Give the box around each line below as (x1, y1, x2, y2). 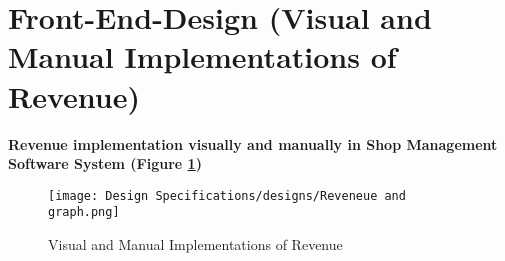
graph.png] (48, 205, 120, 220)
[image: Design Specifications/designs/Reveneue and (48, 188, 406, 203)
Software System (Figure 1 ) (8, 153, 202, 174)
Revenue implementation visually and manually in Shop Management (8, 133, 498, 154)
